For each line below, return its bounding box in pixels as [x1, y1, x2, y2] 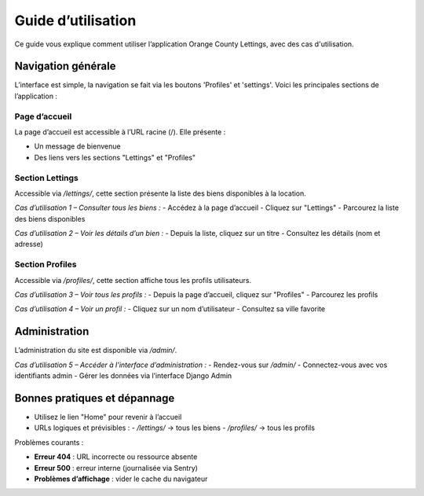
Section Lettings [14, 172, 79, 183]
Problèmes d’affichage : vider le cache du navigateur [34, 474, 208, 483]
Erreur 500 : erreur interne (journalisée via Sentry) [34, 463, 198, 472]
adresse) [14, 240, 43, 249]
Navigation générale [14, 60, 116, 73]
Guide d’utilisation [14, 12, 137, 29]
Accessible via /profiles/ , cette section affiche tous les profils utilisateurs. [14, 275, 251, 285]
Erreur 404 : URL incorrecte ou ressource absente [34, 452, 198, 461]
